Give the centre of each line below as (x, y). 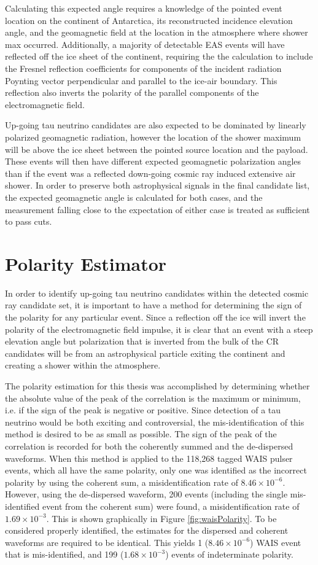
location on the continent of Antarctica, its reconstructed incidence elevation (149, 20)
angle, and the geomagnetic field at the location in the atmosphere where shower (157, 32)
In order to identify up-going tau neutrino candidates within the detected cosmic (157, 293)
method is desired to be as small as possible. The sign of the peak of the (141, 434)
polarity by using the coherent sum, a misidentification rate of (122, 482)
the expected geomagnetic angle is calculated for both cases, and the (134, 197)
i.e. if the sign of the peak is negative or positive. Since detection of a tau (143, 410)
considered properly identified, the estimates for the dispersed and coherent (147, 530)
